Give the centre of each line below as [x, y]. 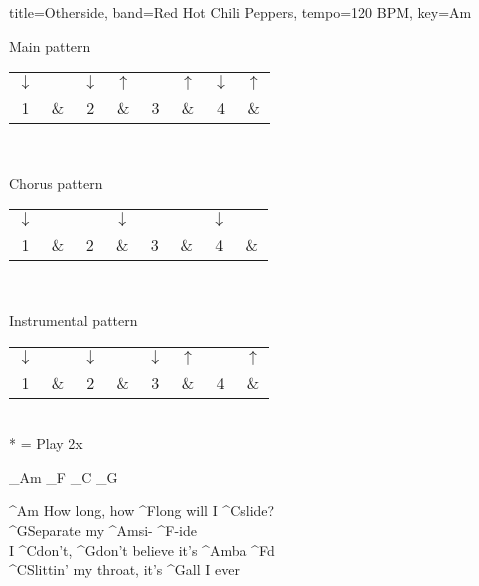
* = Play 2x [46, 443]
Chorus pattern [56, 182]
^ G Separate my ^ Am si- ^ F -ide [103, 529]
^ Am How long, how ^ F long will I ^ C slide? [142, 510]
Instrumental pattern [73, 319]
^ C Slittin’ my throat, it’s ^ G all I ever [124, 569]
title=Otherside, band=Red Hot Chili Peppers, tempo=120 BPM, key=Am [240, 12]
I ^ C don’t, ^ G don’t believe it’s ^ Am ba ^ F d [142, 549]
